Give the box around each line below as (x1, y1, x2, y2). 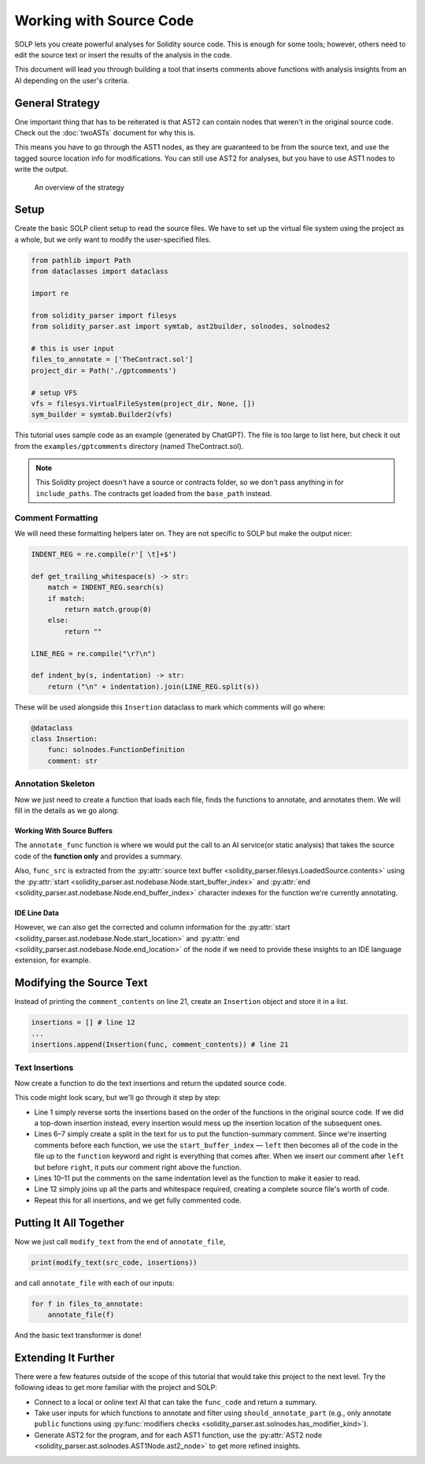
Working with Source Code (14, 12, 194, 29)
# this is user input (31, 343, 115, 353)
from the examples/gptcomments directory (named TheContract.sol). (14, 441, 244, 450)
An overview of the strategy (34, 182, 125, 192)
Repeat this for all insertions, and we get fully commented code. (34, 1195, 242, 1205)
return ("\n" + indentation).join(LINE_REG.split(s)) (47, 682, 260, 691)
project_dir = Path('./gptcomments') (31, 366, 177, 375)
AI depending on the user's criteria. (14, 76, 130, 85)
